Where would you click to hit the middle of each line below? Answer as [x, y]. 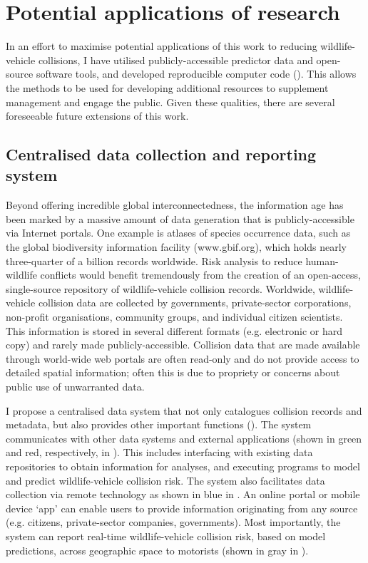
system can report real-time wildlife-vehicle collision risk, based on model [166, 536]
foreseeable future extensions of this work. [97, 116]
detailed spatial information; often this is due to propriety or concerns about [173, 372]
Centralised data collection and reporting [161, 154]
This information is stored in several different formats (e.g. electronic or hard [174, 330]
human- [322, 260]
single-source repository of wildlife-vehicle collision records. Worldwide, [160, 288]
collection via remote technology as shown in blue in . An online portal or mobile [183, 494]
